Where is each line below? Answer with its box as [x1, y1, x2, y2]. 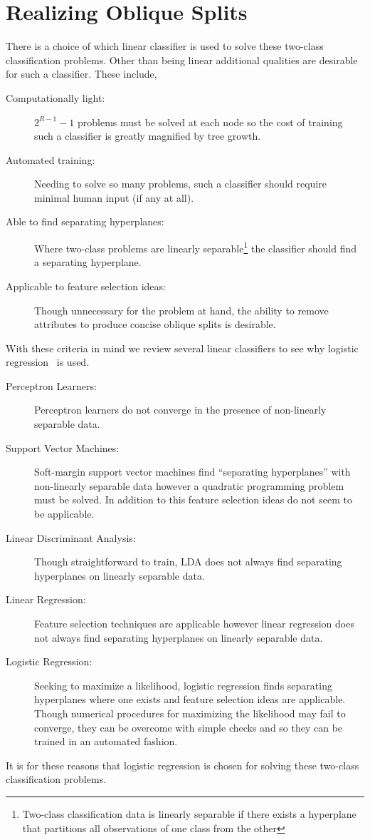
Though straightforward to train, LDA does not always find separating [34, 554, 342, 569]
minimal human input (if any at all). [34, 190, 194, 205]
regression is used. [6, 354, 90, 369]
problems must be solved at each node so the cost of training [77, 114, 343, 129]
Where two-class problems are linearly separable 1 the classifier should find [34, 239, 357, 255]
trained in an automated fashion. [34, 734, 178, 749]
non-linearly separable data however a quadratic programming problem [34, 478, 344, 493]
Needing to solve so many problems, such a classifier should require [34, 176, 327, 191]
